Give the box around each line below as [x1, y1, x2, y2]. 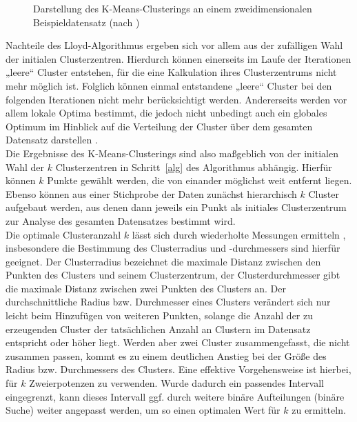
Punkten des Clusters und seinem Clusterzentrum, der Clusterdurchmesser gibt [6, 268, 340, 282]
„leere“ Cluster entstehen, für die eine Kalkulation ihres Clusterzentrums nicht [6, 65, 337, 79]
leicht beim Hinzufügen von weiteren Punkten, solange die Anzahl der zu [6, 308, 314, 323]
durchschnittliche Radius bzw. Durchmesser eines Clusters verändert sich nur [6, 294, 331, 309]
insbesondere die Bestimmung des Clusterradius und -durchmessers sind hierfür [6, 241, 340, 255]
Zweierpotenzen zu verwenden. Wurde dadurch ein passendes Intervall [29, 376, 324, 390]
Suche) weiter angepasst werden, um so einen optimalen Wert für [6, 403, 280, 417]
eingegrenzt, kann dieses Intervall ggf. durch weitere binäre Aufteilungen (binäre [6, 389, 345, 403]
